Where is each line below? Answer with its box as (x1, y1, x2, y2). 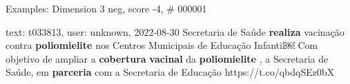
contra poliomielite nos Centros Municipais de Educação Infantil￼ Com (6, 38, 318, 52)
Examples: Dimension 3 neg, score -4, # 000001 (6, 1, 207, 15)
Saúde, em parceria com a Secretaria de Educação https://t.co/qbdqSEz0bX (6, 65, 335, 79)
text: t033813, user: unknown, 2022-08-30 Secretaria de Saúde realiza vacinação (6, 24, 344, 39)
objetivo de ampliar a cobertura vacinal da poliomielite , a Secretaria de (6, 51, 329, 65)
